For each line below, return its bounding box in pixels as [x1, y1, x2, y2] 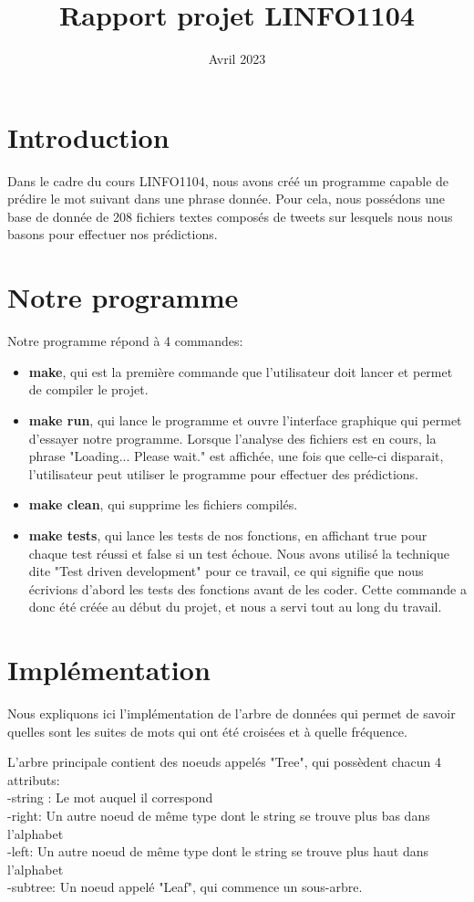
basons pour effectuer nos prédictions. [7, 225, 218, 244]
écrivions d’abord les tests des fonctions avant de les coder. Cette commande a [28, 579, 467, 598]
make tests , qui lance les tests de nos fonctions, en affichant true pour [28, 525, 428, 544]
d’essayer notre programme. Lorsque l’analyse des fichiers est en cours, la [28, 428, 437, 447]
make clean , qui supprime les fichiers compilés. [28, 495, 298, 514]
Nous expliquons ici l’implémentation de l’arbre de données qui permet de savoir [7, 704, 456, 722]
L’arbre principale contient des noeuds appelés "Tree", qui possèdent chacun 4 [7, 752, 441, 771]
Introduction [7, 118, 170, 155]
